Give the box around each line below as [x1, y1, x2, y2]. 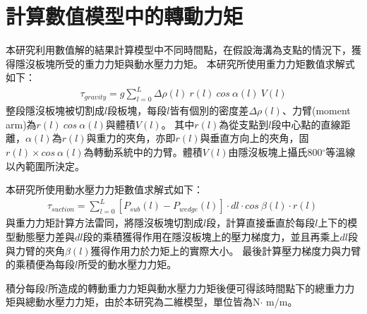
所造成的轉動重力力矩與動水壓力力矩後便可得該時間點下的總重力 [48, 280, 345, 295]
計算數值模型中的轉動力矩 [6, 1, 243, 30]
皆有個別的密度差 [169, 103, 249, 118]
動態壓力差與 [15, 229, 75, 243]
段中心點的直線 [271, 116, 341, 131]
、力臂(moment [282, 103, 351, 118]
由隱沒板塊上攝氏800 [228, 145, 323, 159]
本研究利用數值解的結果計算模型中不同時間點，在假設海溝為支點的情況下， [6, 42, 351, 57]
